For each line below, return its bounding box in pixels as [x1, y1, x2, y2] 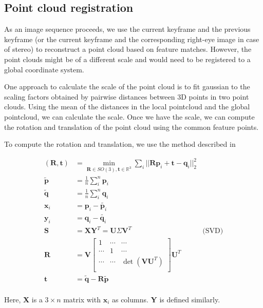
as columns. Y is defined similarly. [111, 294, 220, 304]
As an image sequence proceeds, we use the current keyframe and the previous [4, 24, 251, 34]
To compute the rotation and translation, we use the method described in [4, 139, 236, 149]
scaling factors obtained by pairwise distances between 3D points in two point [4, 91, 249, 102]
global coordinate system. [4, 64, 84, 74]
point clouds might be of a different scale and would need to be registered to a [4, 53, 251, 64]
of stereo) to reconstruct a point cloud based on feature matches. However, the [4, 44, 252, 54]
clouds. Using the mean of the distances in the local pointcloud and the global [4, 101, 250, 112]
